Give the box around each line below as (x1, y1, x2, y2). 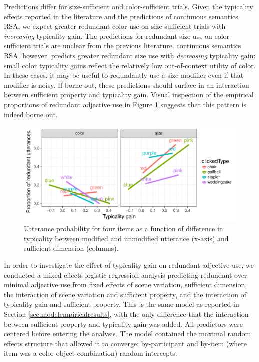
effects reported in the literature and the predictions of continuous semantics (4, 11, 238, 21)
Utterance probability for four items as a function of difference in (24, 223, 223, 234)
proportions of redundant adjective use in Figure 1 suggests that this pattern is (4, 99, 247, 109)
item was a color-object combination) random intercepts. (4, 348, 177, 358)
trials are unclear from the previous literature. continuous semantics (33, 40, 241, 51)
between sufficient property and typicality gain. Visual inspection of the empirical (4, 89, 254, 100)
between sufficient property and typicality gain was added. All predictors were (4, 318, 243, 329)
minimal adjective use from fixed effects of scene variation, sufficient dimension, (4, 279, 247, 290)
